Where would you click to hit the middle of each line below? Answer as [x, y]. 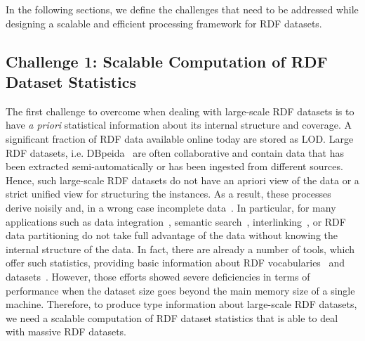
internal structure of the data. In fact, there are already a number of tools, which [180, 249]
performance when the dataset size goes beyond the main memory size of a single [180, 290]
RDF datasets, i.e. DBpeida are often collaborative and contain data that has [175, 152]
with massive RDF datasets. [66, 332]
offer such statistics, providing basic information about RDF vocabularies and [175, 263]
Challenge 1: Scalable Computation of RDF [167, 61]
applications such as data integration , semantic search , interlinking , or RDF [176, 221]
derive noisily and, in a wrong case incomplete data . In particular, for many [171, 207]
